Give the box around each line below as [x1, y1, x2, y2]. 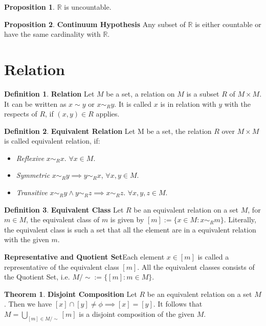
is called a [197, 251, 229, 262]
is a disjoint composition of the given [79, 309, 195, 319]
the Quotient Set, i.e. [4, 271, 70, 282]
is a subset [186, 88, 219, 99]
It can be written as [4, 98, 66, 109]
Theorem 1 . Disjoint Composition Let [4, 288, 137, 299]
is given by [110, 214, 144, 225]
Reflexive [16, 152, 45, 163]
